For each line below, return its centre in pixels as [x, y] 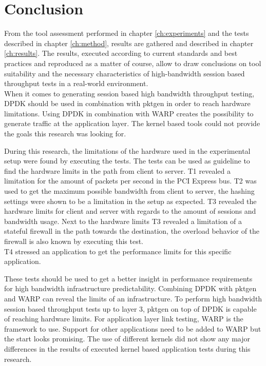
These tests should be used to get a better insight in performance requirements [128, 278]
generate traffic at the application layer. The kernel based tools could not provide [132, 123]
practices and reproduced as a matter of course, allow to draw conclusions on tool [133, 63]
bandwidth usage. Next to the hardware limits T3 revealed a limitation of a [123, 221]
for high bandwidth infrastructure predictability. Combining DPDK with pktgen [130, 288]
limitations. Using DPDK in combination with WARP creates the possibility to [129, 113]
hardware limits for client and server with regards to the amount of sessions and [130, 211]
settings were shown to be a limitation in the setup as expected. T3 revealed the [130, 201]
